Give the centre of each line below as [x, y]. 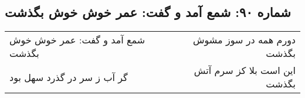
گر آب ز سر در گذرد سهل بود [69, 77]
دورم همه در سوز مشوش [244, 40]
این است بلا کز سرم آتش [245, 70]
